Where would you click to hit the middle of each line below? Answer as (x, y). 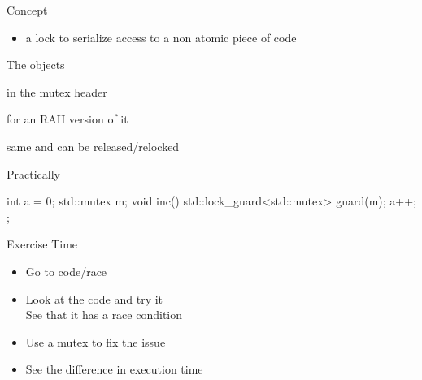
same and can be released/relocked (93, 146)
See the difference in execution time (114, 369)
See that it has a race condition (104, 315)
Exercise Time (42, 244)
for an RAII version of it (67, 119)
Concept (27, 10)
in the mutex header (57, 91)
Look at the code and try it (94, 298)
